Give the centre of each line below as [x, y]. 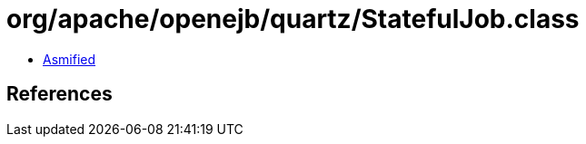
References [60, 94]
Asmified [70, 59]
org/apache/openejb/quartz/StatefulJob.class [293, 19]
